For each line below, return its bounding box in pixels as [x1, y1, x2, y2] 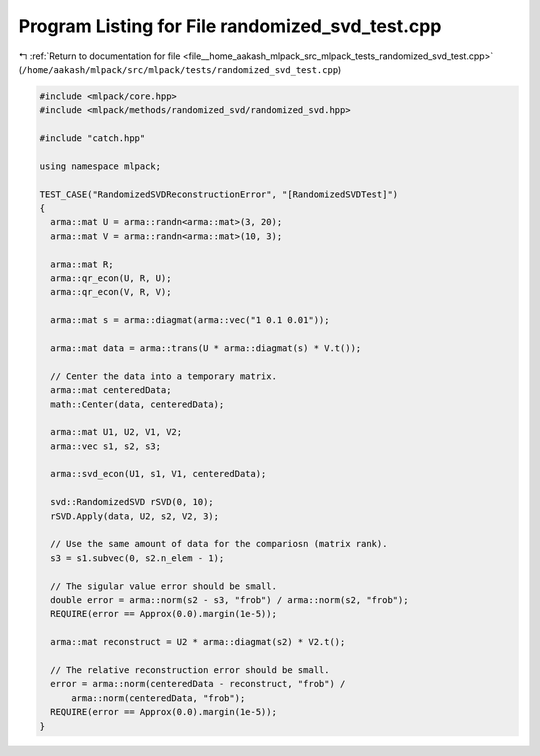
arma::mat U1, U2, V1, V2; [50, 426, 183, 438]
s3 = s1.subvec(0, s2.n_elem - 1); [50, 552, 225, 564]
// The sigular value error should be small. [50, 580, 277, 592]
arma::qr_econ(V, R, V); [50, 286, 172, 298]
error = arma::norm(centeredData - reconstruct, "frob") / [50, 678, 346, 690]
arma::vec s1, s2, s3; [50, 440, 162, 452]
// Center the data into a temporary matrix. [50, 370, 277, 382]
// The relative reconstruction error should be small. [50, 664, 330, 675]
